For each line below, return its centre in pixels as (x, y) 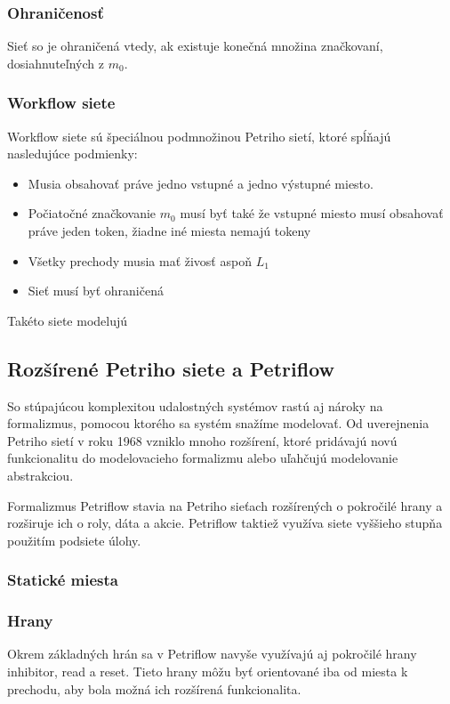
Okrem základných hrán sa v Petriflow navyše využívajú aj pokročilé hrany (212, 654)
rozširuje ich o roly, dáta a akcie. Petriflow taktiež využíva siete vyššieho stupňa (225, 523)
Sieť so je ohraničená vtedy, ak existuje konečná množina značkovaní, (195, 46)
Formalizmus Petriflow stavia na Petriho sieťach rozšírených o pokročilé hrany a (225, 505)
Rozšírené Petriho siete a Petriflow (171, 368)
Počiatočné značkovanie (92, 213)
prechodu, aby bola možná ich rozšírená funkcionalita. (154, 688)
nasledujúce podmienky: (72, 154)
